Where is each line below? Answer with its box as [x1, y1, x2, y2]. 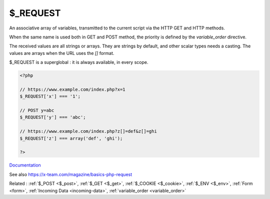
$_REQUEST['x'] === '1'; [19, 94, 81, 99]
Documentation [9, 162, 41, 168]
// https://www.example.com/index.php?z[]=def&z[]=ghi [19, 129, 157, 134]
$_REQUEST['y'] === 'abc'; [19, 115, 86, 120]
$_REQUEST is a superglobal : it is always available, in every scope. [9, 59, 148, 65]
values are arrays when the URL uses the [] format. [9, 50, 114, 56]
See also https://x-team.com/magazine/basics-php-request [9, 171, 132, 177]
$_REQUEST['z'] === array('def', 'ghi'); [19, 135, 123, 141]
